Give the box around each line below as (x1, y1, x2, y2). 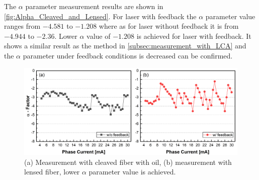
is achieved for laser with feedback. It (136, 30, 251, 41)
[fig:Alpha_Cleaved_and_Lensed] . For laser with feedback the (4, 11, 197, 21)
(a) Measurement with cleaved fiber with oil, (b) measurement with (24, 156, 232, 167)
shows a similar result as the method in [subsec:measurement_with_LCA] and (4, 40, 246, 51)
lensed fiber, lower (24, 166, 80, 177)
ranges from (4, 21, 41, 31)
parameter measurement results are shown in (25, 1, 163, 11)
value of (87, 30, 111, 41)
